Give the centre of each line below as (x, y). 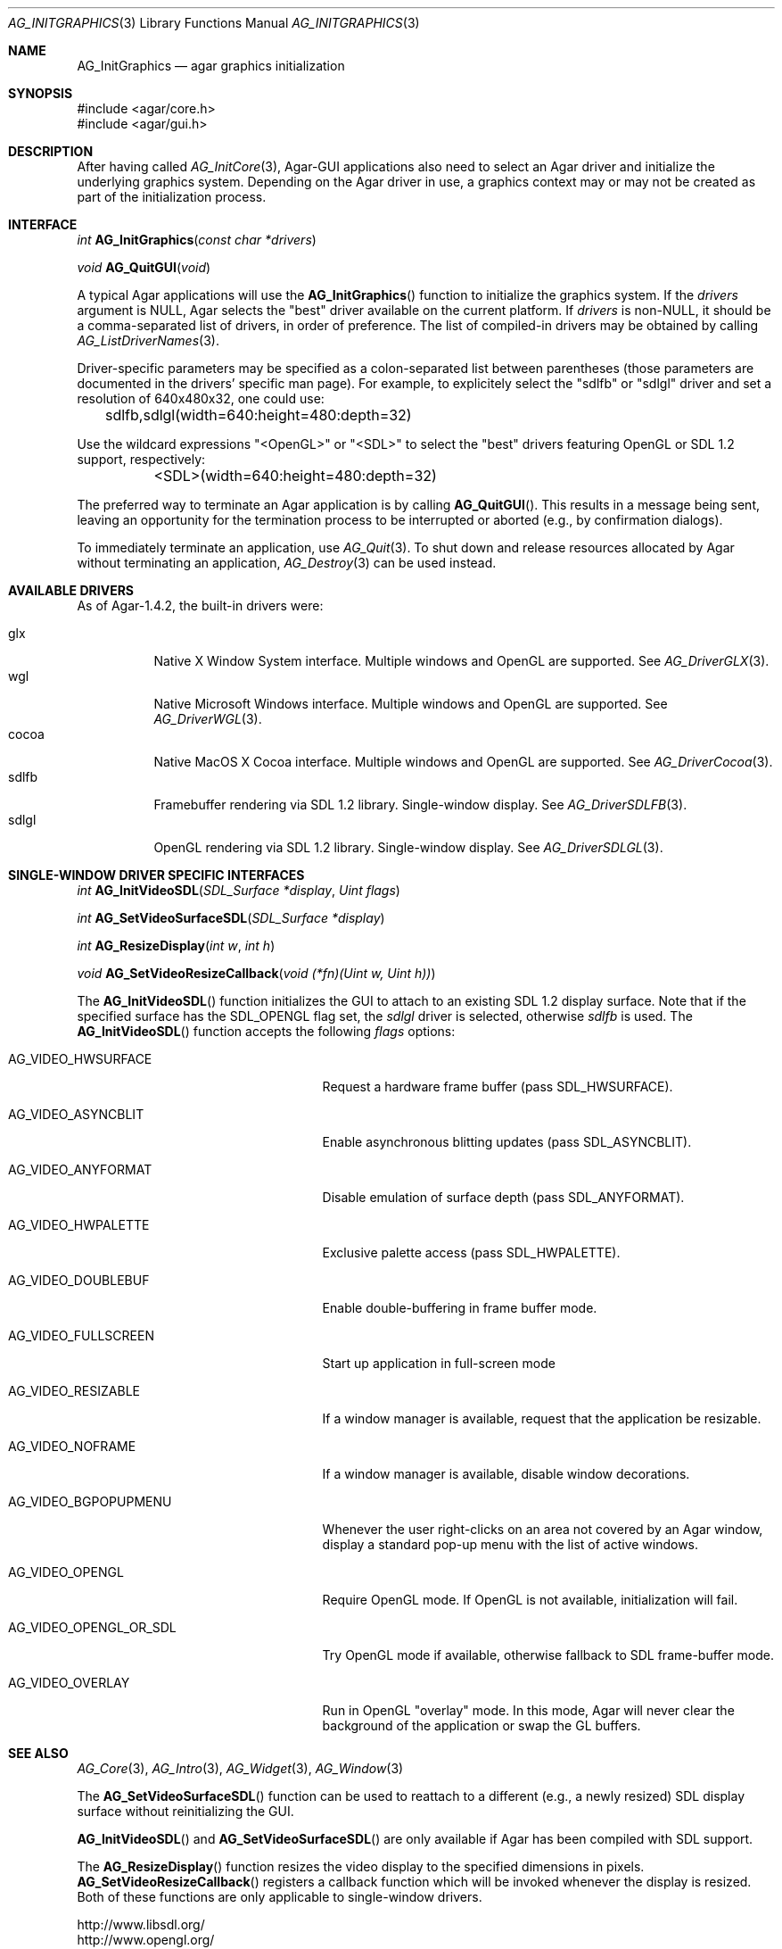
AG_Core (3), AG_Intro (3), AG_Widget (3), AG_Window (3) (240, 1768)
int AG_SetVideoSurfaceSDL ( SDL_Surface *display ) (231, 918)
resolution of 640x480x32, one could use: (201, 398)
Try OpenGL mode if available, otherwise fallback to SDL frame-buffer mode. (548, 1655)
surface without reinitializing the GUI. (185, 1811)
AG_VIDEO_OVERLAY (69, 1683)
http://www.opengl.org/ (146, 1940)
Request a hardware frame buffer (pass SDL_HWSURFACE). (498, 1086)
